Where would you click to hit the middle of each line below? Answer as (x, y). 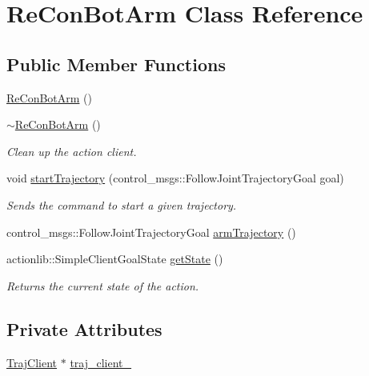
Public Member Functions (116, 64)
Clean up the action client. (72, 151)
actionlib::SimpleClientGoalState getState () (115, 259)
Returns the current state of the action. (103, 285)
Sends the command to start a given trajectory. (122, 204)
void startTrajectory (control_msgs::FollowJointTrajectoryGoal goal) (175, 178)
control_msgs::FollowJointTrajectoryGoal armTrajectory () (151, 232)
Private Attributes (84, 328)
